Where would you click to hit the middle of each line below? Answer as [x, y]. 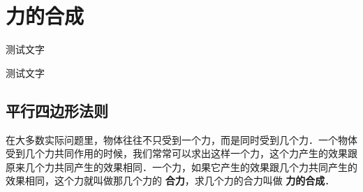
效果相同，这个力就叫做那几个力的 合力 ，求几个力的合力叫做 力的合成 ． [170, 180]
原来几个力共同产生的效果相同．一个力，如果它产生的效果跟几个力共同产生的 [181, 167]
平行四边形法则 [57, 110]
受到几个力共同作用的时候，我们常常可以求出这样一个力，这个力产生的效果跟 [181, 153]
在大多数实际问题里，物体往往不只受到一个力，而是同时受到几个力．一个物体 [181, 139]
